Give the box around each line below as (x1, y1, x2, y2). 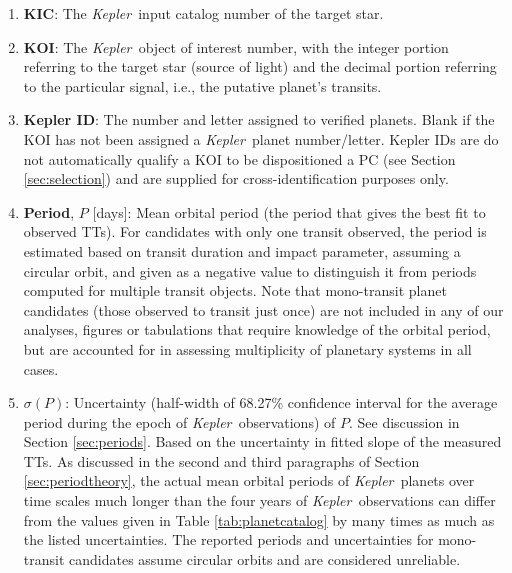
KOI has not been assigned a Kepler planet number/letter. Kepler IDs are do (23, 128, 499, 149)
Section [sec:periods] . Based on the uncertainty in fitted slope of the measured (23, 431, 502, 452)
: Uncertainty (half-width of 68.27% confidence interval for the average (65, 392, 498, 413)
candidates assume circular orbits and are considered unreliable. (69, 548, 461, 569)
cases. (23, 358, 59, 379)
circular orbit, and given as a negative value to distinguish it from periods (23, 260, 477, 281)
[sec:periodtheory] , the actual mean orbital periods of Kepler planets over (23, 470, 475, 491)
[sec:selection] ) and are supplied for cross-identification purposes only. (23, 168, 449, 189)
